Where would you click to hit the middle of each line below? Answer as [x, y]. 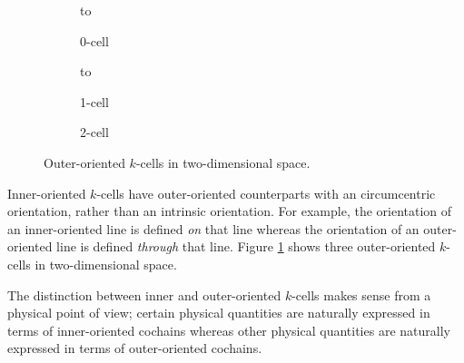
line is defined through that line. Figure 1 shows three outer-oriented [246, 246]
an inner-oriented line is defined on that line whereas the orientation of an [213, 228]
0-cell [94, 40]
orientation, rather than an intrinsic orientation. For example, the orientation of [230, 211]
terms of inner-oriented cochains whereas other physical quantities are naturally [229, 330]
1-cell [94, 101]
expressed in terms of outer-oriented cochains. [135, 348]
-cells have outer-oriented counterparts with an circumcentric [266, 193]
